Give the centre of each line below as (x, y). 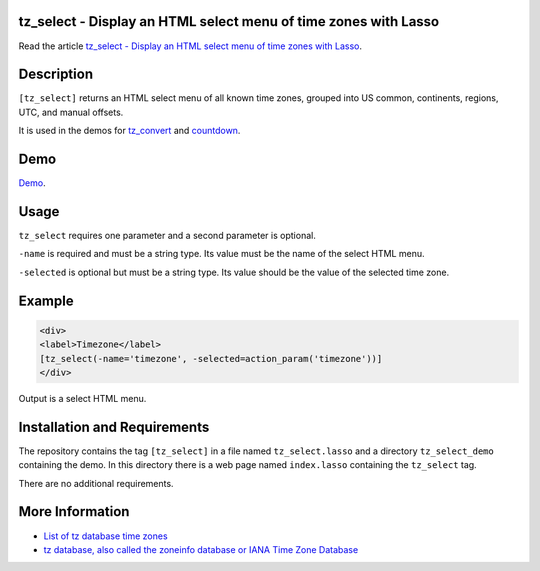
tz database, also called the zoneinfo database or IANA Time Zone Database (201, 549)
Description (56, 74)
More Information (74, 511)
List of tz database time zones (106, 536)
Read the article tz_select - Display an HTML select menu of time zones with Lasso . (190, 46)
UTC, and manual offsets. (71, 112)
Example (46, 300)
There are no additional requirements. (96, 483)
